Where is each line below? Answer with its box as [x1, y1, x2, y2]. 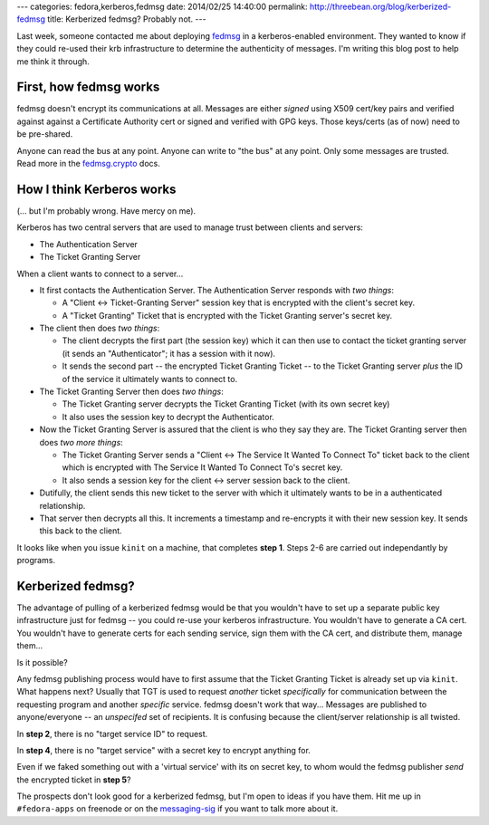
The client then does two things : [39, 322, 160, 334]
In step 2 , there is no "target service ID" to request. [16, 728, 208, 739]
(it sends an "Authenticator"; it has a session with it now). [62, 348, 276, 359]
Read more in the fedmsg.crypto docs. [16, 158, 160, 169]
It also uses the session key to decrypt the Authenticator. [62, 411, 275, 422]
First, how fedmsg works [16, 80, 160, 95]
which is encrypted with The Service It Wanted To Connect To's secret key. [62, 462, 343, 473]
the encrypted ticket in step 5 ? [16, 774, 131, 785]
